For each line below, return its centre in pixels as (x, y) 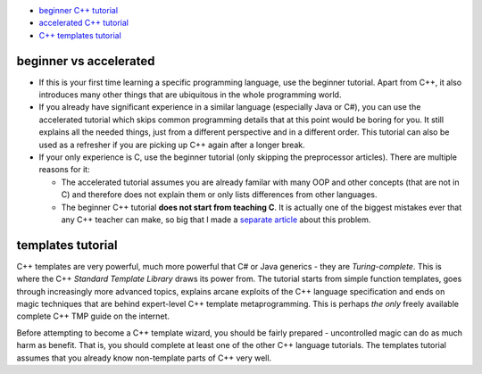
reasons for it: (64, 170)
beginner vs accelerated (86, 61)
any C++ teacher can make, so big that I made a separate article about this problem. (216, 220)
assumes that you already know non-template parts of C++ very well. (144, 358)
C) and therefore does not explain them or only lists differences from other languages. (220, 195)
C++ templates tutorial (80, 35)
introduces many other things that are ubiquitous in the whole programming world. (190, 95)
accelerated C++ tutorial (84, 23)
